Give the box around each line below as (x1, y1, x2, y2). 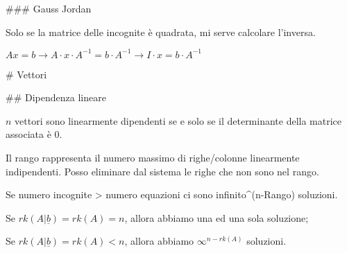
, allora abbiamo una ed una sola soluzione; (124, 210, 309, 225)
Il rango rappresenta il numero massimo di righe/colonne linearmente (6, 150, 300, 165)
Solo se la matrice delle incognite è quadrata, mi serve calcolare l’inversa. (6, 24, 316, 39)
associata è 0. (6, 127, 62, 141)
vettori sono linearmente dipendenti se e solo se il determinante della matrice (15, 113, 342, 128)
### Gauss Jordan (6, 1, 92, 15)
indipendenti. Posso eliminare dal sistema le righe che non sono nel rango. (6, 164, 319, 178)
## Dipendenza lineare (6, 90, 106, 105)
